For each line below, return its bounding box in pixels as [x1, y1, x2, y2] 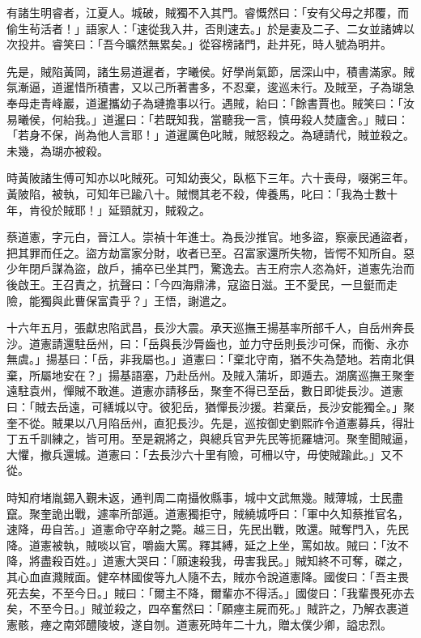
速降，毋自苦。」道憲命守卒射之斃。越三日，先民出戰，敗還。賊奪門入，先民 [6, 521, 409, 538]
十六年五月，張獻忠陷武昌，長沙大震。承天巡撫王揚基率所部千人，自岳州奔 [6, 319, 403, 336]
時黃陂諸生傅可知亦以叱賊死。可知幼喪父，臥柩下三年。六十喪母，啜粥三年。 [6, 169, 415, 186]
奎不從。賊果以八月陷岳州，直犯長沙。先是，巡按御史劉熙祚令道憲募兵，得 [6, 414, 403, 431]
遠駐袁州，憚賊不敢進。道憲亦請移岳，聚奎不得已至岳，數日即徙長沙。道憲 [6, 382, 403, 399]
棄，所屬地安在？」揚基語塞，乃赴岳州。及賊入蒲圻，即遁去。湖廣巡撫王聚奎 [6, 366, 415, 383]
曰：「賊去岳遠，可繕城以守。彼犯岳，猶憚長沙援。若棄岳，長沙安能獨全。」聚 [6, 398, 415, 415]
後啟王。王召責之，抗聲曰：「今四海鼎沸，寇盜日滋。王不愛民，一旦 [6, 275, 364, 292]
